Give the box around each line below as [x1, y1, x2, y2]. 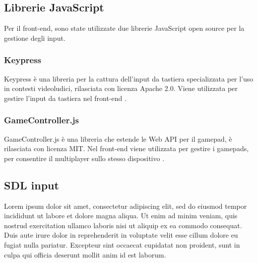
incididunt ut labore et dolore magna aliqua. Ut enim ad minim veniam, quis [4, 210, 238, 221]
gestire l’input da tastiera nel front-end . [4, 92, 127, 103]
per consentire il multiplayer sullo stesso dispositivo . [4, 153, 165, 163]
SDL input [4, 177, 59, 192]
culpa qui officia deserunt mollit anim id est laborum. [4, 249, 166, 260]
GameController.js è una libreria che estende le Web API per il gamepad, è [4, 133, 232, 144]
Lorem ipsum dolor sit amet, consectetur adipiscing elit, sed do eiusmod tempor [4, 200, 247, 211]
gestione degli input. [4, 32, 65, 43]
